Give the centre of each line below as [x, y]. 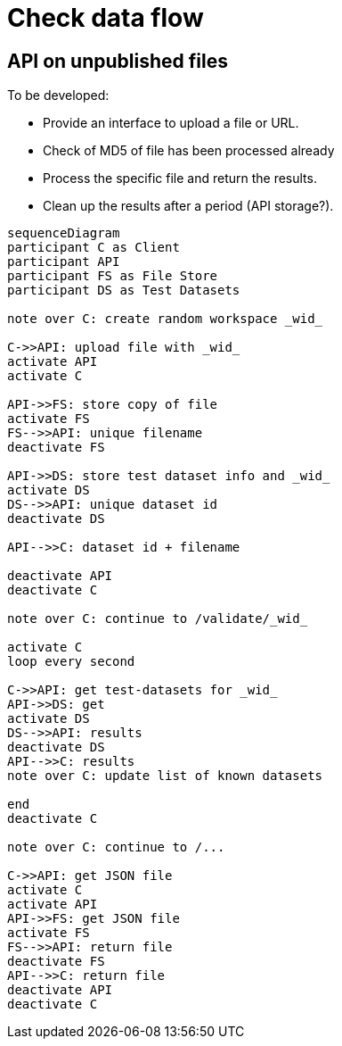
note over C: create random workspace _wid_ [165, 319]
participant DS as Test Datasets [124, 291]
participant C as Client [94, 248]
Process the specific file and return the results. [180, 178]
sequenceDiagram [64, 233]
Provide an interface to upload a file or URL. [171, 123]
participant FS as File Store [113, 276]
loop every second [71, 662]
